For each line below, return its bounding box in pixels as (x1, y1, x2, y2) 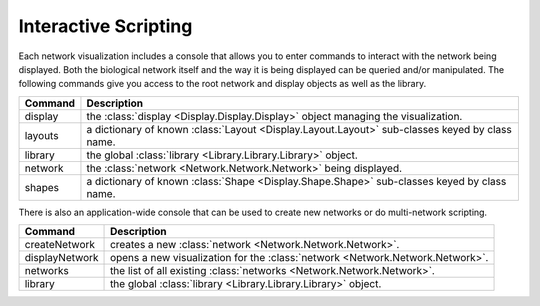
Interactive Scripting (18, 15, 193, 37)
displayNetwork (24, 251, 99, 265)
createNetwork (24, 238, 95, 252)
